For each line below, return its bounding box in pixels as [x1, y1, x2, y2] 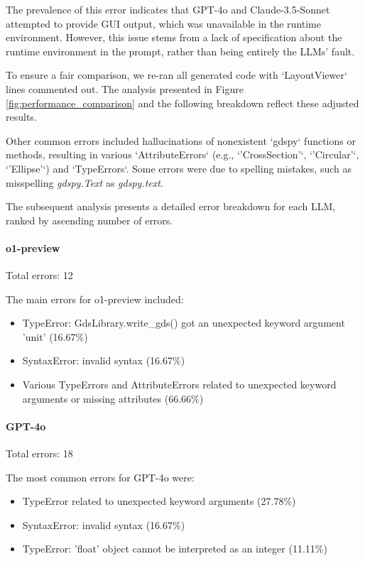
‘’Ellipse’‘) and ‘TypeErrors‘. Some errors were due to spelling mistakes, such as [6, 160, 352, 175]
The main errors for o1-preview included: [6, 291, 184, 306]
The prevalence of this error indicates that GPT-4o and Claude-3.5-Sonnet [6, 2, 330, 16]
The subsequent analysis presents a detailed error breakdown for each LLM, [6, 199, 336, 214]
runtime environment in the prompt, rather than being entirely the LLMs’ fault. [6, 43, 355, 58]
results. [6, 109, 37, 124]
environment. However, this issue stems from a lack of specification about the [6, 30, 342, 45]
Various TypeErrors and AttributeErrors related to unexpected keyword [22, 377, 337, 392]
